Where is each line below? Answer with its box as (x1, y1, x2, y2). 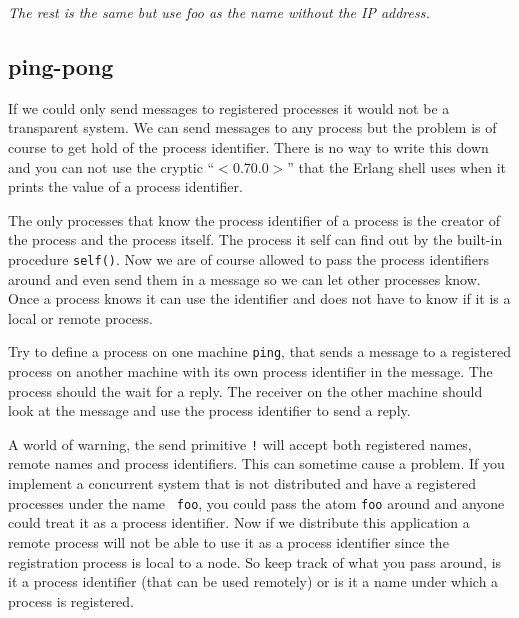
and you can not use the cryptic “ (8, 156, 215, 177)
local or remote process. (8, 307, 153, 328)
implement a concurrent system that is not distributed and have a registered (8, 473, 477, 494)
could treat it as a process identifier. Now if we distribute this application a (8, 512, 470, 533)
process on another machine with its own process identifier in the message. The (8, 361, 493, 382)
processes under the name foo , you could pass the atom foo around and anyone (8, 492, 505, 513)
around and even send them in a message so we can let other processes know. (8, 268, 481, 289)
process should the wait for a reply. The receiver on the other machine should (8, 380, 483, 401)
